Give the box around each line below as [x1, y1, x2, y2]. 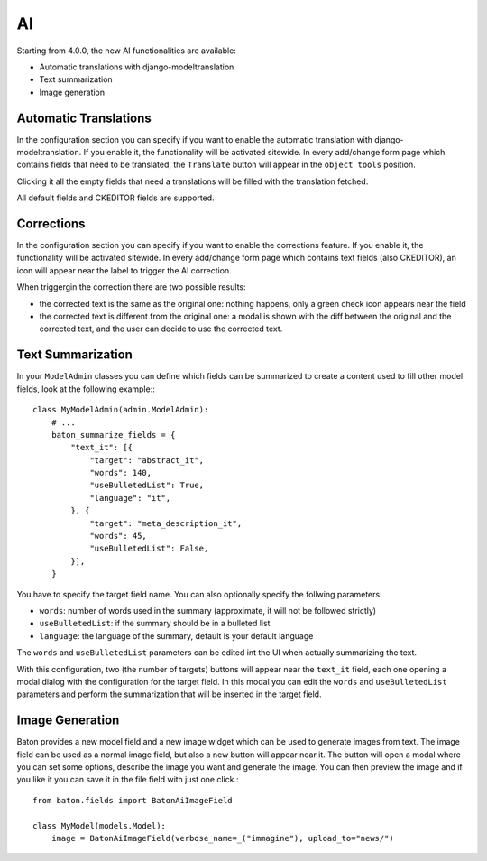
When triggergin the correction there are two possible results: [16, 282, 246, 292]
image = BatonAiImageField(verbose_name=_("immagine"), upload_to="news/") [51, 833, 394, 843]
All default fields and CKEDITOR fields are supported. [16, 192, 216, 203]
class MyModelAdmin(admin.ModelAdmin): [32, 404, 209, 415]
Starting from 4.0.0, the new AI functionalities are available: [16, 45, 236, 56]
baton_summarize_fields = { [51, 430, 176, 440]
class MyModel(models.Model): [32, 820, 167, 830]
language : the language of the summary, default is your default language [39, 630, 314, 641]
